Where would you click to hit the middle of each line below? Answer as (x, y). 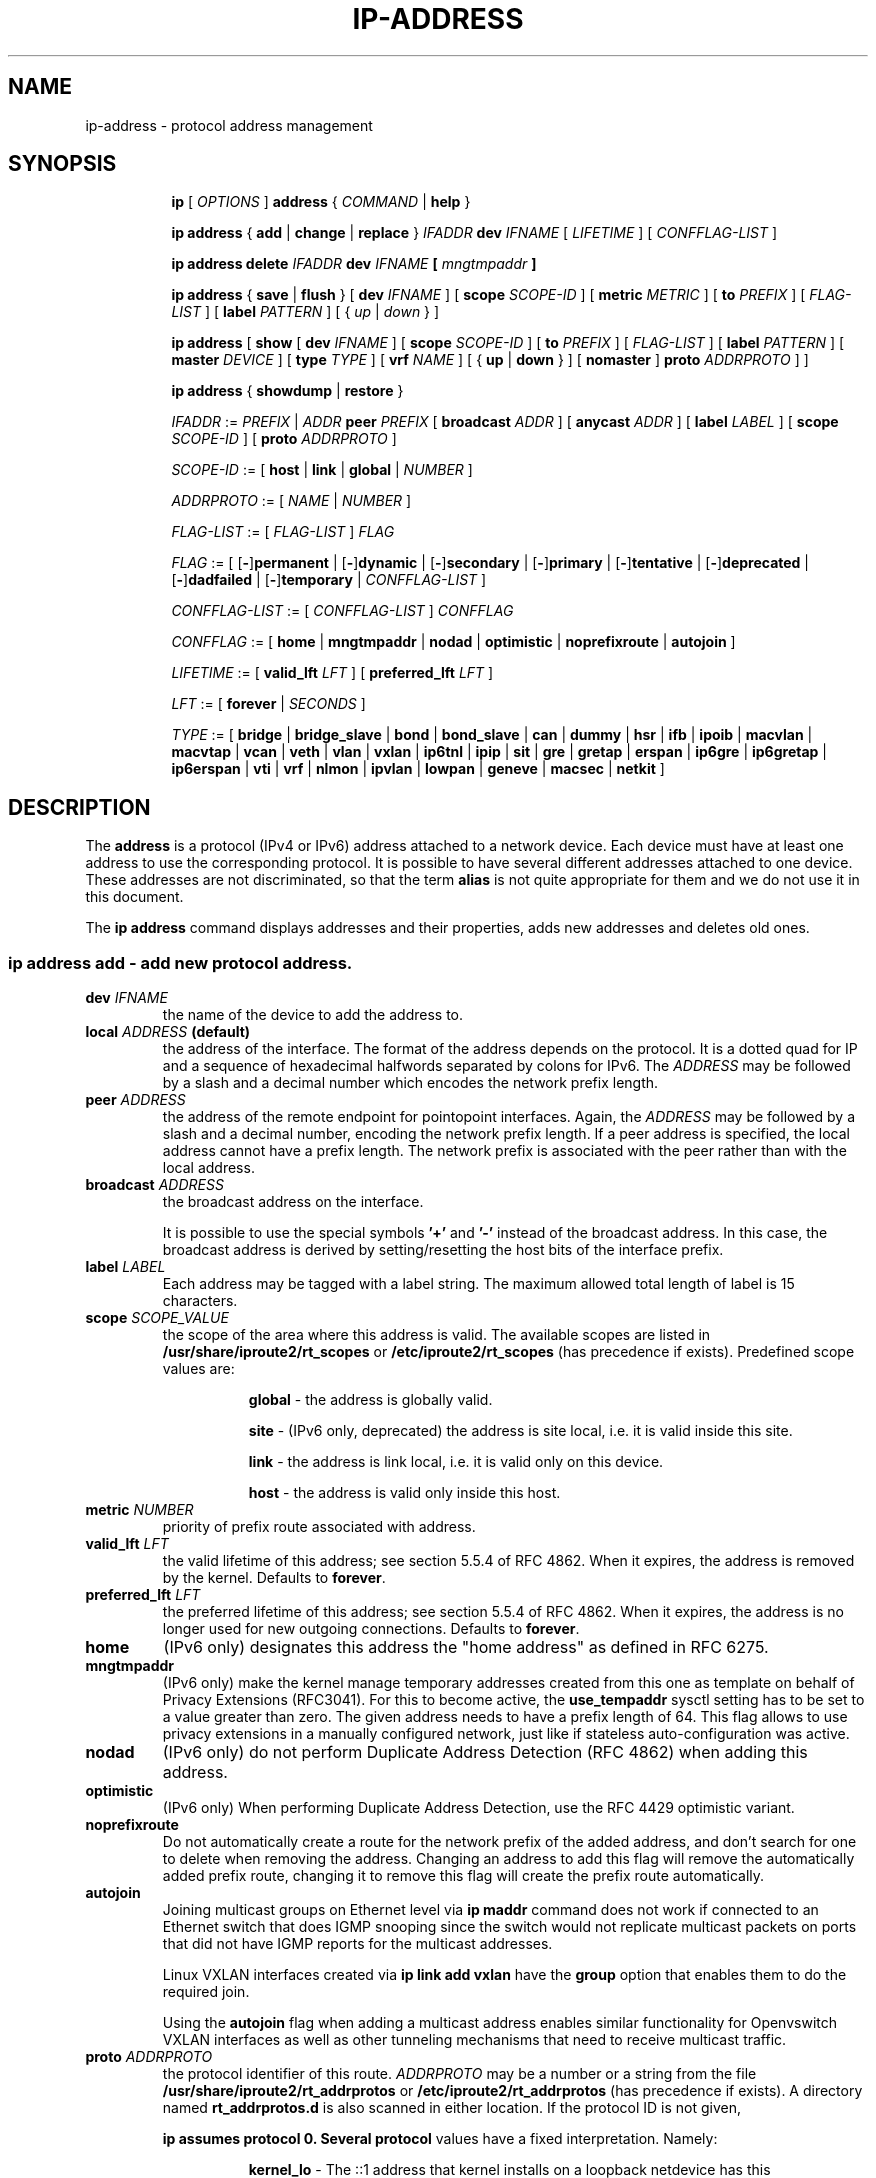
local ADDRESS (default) (168, 1032)
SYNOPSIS (62, 164)
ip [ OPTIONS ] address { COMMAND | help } (321, 202)
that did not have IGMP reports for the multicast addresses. (357, 1944)
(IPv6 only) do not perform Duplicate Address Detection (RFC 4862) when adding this (485, 1752)
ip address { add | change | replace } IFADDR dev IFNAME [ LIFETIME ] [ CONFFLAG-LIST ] (474, 233)
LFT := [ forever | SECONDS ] (268, 704)
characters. (200, 1301)
